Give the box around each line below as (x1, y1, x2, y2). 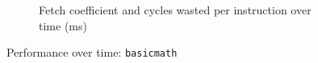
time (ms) (39, 17, 87, 33)
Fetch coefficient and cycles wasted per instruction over (39, 2, 312, 18)
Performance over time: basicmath (6, 44, 178, 61)
